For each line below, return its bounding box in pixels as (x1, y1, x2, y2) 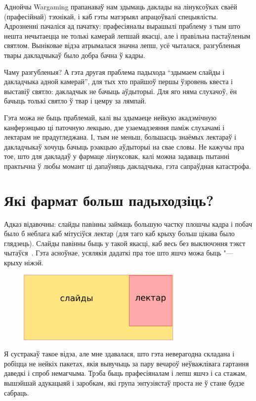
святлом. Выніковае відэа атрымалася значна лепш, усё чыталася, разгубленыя (4, 40, 241, 50)
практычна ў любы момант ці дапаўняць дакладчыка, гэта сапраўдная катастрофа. (4, 160, 251, 171)
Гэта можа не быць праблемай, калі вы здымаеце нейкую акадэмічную (4, 112, 217, 122)
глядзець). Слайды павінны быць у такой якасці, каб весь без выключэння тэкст (4, 238, 246, 248)
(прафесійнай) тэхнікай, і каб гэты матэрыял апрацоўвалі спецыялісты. (4, 11, 218, 21)
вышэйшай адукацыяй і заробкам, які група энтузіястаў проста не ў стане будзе (4, 378, 245, 388)
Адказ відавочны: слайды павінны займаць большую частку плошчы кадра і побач (4, 218, 252, 229)
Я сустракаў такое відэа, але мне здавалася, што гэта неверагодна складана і (4, 349, 235, 359)
